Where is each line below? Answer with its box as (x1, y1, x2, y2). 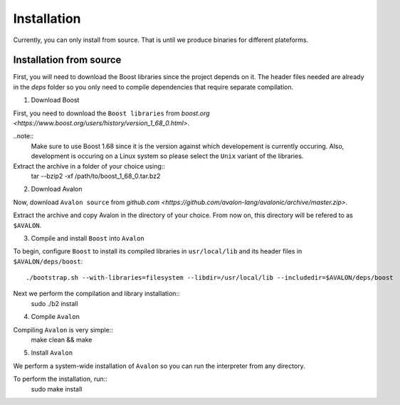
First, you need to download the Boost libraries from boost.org (13, 109, 210, 117)
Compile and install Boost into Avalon (31, 233, 145, 242)
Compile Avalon (31, 312, 80, 321)
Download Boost (31, 96, 80, 105)
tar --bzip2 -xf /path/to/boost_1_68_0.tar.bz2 (31, 172, 161, 180)
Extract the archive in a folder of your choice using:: (13, 162, 165, 170)
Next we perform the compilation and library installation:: (13, 289, 180, 298)
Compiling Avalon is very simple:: (13, 325, 113, 334)
